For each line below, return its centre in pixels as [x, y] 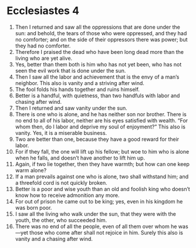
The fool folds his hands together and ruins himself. [77, 89]
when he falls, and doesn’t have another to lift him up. [80, 158]
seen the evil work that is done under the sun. [70, 70]
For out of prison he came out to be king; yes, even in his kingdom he [99, 201]
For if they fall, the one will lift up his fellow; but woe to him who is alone [102, 151]
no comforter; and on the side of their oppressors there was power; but [101, 39]
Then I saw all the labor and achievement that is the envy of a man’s [97, 77]
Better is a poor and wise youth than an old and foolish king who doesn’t [102, 189]
